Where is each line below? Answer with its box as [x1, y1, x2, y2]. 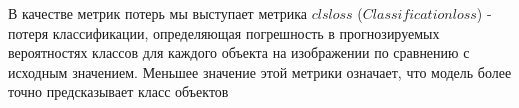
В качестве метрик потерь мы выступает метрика [8, 3, 308, 23]
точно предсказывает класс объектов [8, 81, 229, 102]
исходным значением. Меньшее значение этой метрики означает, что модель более [8, 61, 512, 82]
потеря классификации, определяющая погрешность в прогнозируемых [8, 22, 440, 43]
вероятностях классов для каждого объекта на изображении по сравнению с [8, 42, 470, 63]
